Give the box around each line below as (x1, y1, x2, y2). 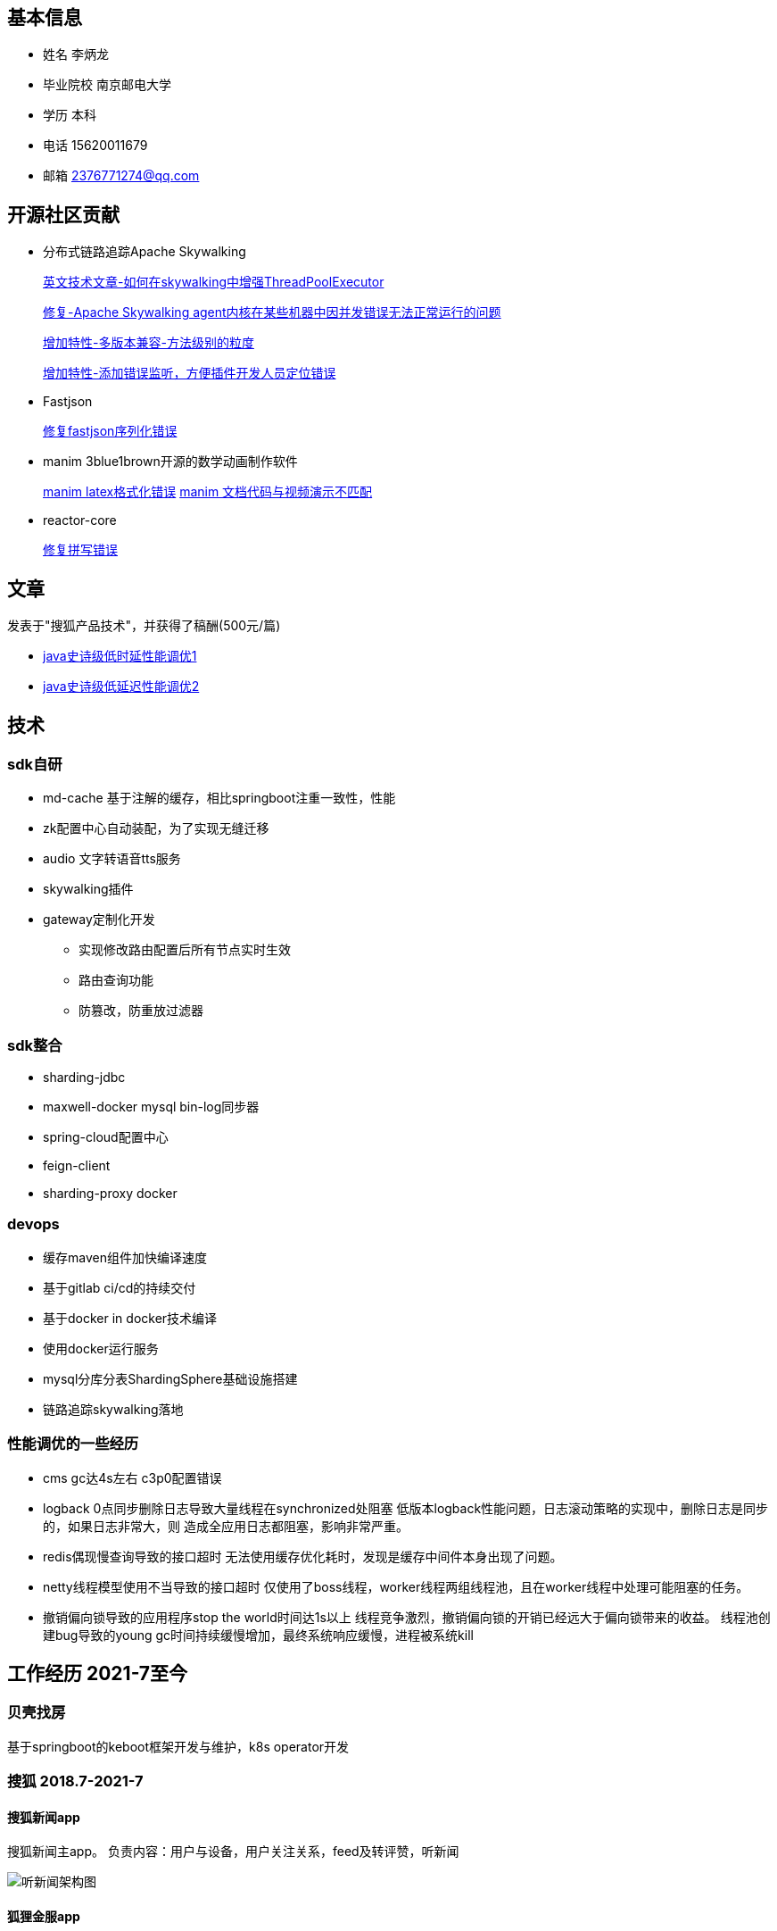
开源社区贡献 (7, 203, 120, 226)
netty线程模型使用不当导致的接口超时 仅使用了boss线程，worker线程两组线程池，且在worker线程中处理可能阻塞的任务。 (43, 1578, 749, 1594)
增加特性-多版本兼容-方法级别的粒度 (43, 335, 254, 351)
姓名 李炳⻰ (43, 46, 109, 62)
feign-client (43, 1158, 111, 1174)
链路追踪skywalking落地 (43, 1401, 184, 1417)
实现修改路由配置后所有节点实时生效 (79, 942, 291, 958)
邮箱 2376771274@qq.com (43, 168, 200, 184)
